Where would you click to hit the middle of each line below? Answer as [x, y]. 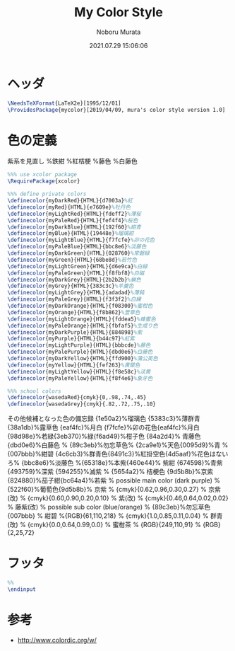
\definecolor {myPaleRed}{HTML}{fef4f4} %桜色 [73, 220]
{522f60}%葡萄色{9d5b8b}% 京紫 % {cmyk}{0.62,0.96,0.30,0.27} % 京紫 [114, 490]
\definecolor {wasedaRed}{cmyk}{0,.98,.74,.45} [77, 398]
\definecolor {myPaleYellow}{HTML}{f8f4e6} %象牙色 [80, 378]
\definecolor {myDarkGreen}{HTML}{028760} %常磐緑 [79, 253]
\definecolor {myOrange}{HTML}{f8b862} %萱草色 [74, 312]
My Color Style [119, 12]
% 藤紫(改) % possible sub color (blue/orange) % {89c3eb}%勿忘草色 [109, 507]
